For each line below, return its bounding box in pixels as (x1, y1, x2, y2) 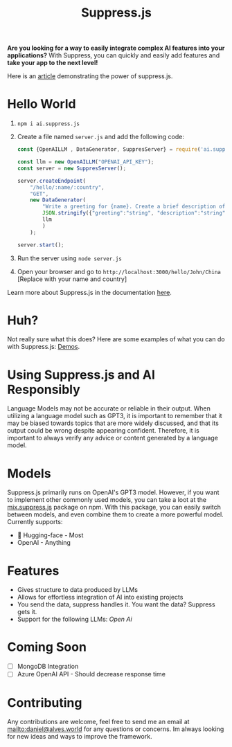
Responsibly (7, 381, 81, 397)
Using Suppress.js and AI (7, 367, 156, 382)
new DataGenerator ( (30, 197, 87, 204)
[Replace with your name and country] (17, 275, 127, 283)
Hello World (7, 96, 76, 112)
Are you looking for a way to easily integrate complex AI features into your (7, 44, 225, 53)
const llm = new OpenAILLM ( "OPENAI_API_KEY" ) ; (17, 159, 154, 165)
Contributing (7, 694, 82, 710)
